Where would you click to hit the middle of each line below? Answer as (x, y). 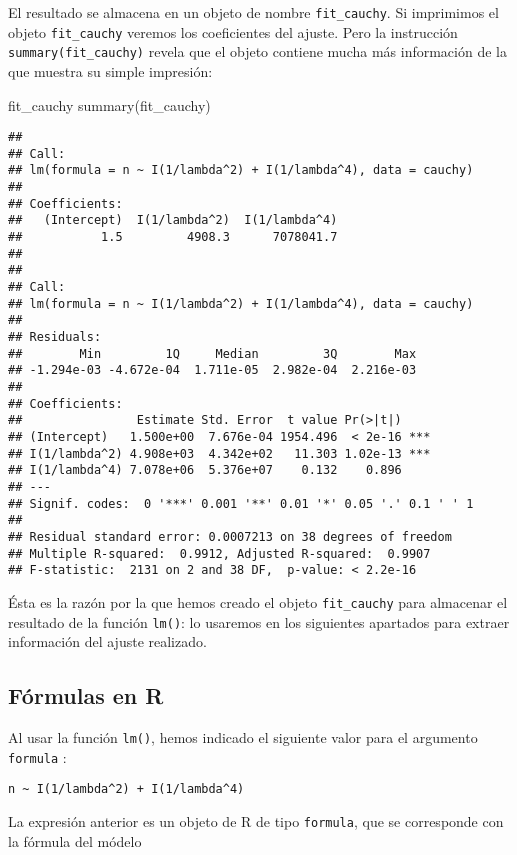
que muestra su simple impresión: (110, 70)
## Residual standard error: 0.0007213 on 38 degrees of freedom (230, 536)
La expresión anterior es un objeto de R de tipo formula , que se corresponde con (256, 820)
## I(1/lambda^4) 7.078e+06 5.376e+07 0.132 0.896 (205, 470)
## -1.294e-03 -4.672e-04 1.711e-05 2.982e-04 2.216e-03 (212, 370)
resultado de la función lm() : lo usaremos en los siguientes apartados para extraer (259, 621)
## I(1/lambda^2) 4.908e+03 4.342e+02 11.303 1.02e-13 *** (219, 453)
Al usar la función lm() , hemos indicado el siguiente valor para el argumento (243, 736)
